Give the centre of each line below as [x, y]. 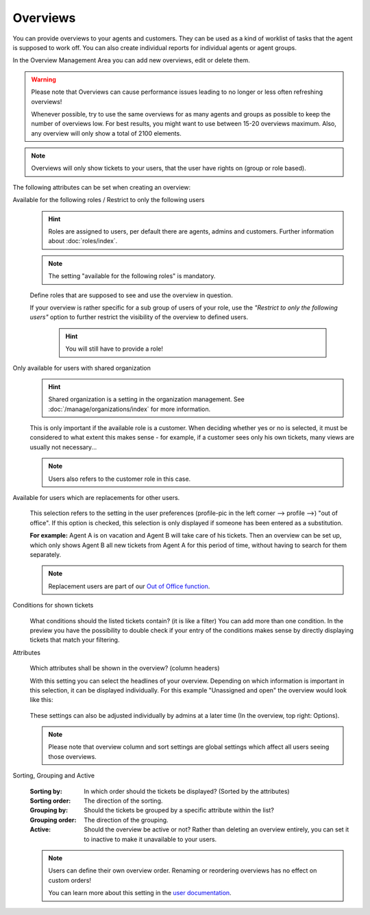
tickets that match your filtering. [75, 640]
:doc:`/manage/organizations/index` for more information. [129, 409]
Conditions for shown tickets [53, 605]
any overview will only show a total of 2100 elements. [106, 133]
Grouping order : [53, 820]
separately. [46, 554]
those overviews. [73, 756]
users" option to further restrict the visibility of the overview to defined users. [139, 317]
